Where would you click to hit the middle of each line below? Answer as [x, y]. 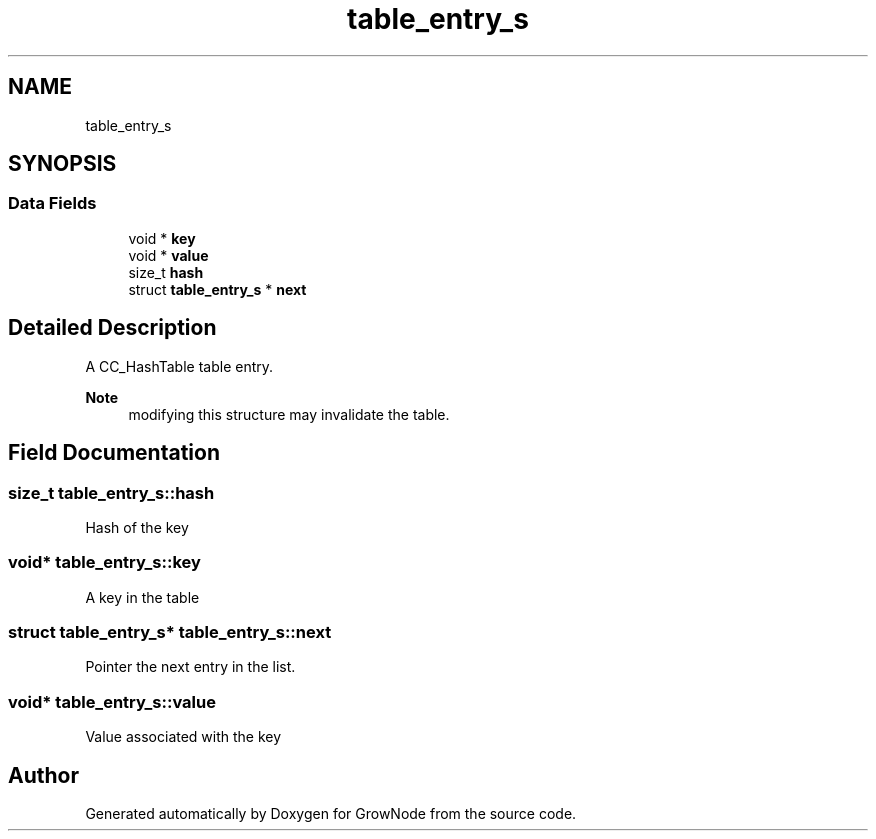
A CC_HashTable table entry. [179, 366]
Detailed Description [112, 328]
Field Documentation [114, 453]
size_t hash [166, 272]
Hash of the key [137, 527]
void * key [162, 238]
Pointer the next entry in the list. [190, 667]
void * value [168, 255]
